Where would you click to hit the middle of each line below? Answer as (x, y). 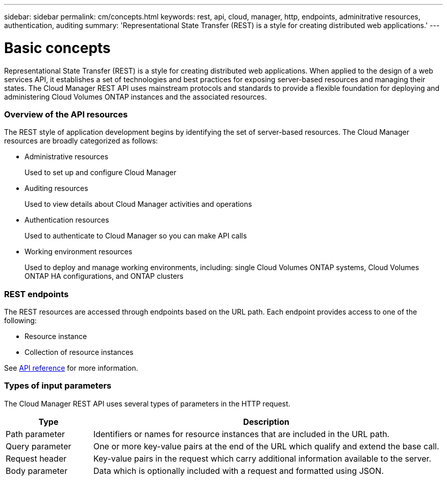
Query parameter (39, 446)
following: (20, 320)
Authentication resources (67, 220)
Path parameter (35, 434)
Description (266, 422)
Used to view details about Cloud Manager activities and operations (138, 204)
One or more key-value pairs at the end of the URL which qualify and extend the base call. (266, 446)
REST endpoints (36, 294)
